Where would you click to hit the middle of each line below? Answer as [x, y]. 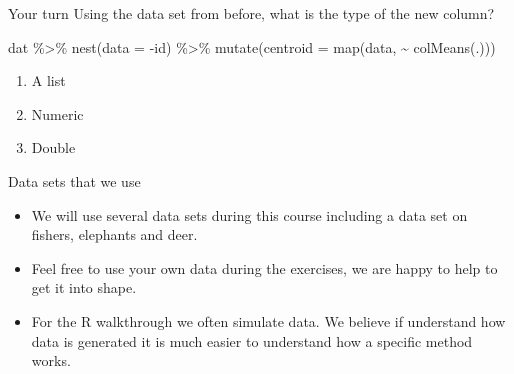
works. [51, 360]
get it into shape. [84, 287]
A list [48, 80]
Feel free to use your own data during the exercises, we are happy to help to [264, 267]
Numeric [57, 113]
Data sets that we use [74, 180]
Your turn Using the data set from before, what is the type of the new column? [251, 13]
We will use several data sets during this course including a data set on [249, 214]
